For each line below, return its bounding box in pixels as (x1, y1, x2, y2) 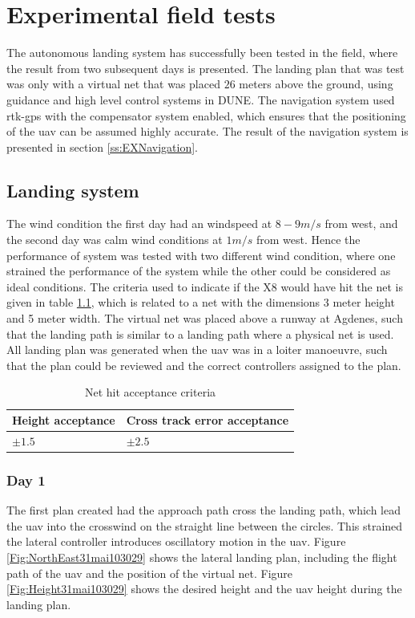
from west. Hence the (256, 231, 361, 248)
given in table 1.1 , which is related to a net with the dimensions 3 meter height (6, 294, 395, 311)
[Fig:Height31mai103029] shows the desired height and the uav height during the (6, 580, 402, 597)
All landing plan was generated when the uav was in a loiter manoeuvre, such (6, 341, 388, 358)
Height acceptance (12, 412, 115, 429)
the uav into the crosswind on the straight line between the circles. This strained (6, 517, 403, 534)
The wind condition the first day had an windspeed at (6, 215, 272, 232)
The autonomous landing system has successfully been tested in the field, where (6, 44, 398, 61)
